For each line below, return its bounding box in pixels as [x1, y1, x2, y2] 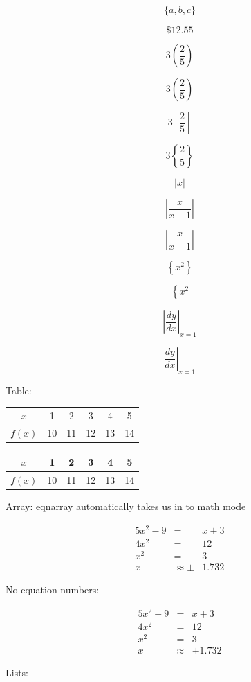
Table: [6, 383, 32, 397]
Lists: [6, 665, 29, 680]
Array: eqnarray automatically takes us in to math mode [6, 499, 246, 514]
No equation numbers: [6, 582, 100, 597]
